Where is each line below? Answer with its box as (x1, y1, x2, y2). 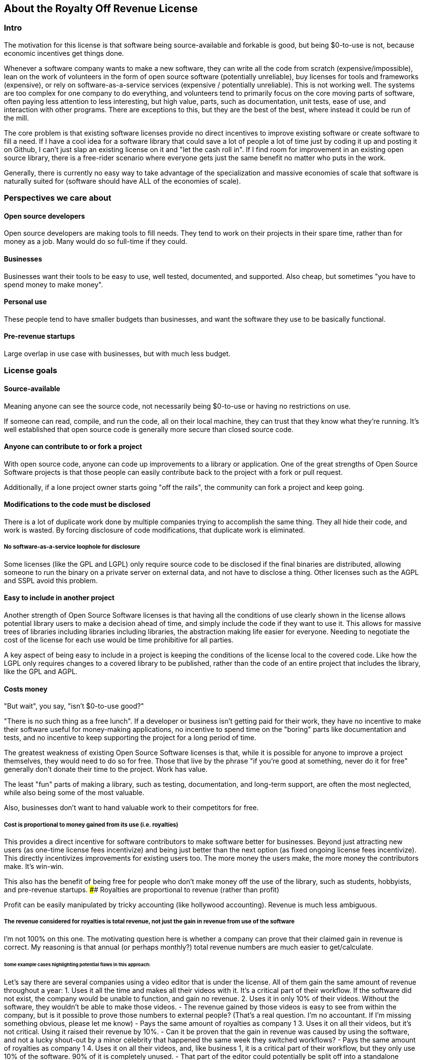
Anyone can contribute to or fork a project (4, 442, 142, 451)
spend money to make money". (4, 280, 103, 289)
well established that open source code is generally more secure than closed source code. (4, 425, 294, 434)
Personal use (4, 297, 47, 306)
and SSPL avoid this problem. (4, 576, 98, 585)
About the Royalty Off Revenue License (4, 2, 198, 15)
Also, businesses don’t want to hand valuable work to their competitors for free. (4, 803, 259, 812)
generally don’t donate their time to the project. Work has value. (4, 765, 208, 774)
